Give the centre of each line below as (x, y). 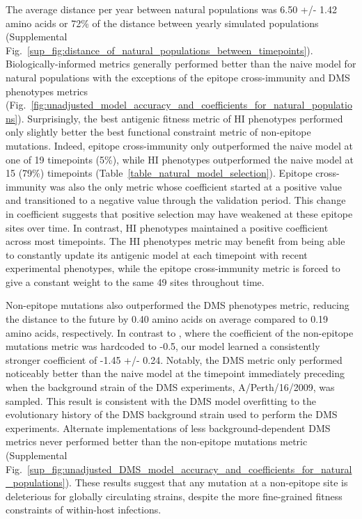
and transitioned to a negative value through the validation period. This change (176, 200)
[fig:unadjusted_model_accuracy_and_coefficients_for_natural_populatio (191, 105)
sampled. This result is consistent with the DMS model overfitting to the (161, 400)
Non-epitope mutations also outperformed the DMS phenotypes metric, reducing (178, 305)
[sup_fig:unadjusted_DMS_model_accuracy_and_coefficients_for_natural (189, 469)
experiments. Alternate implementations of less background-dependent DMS (168, 428)
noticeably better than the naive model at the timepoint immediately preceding (175, 373)
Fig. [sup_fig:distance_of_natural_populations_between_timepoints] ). (159, 50)
